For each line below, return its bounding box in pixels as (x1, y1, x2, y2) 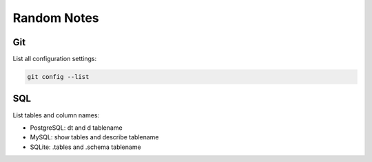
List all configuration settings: (12, 55, 96, 63)
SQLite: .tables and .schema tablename (30, 143, 141, 151)
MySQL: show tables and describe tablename (30, 133, 159, 141)
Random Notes (12, 10, 99, 25)
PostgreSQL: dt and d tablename (30, 124, 123, 132)
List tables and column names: (12, 111, 100, 119)
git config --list (27, 73, 90, 81)
